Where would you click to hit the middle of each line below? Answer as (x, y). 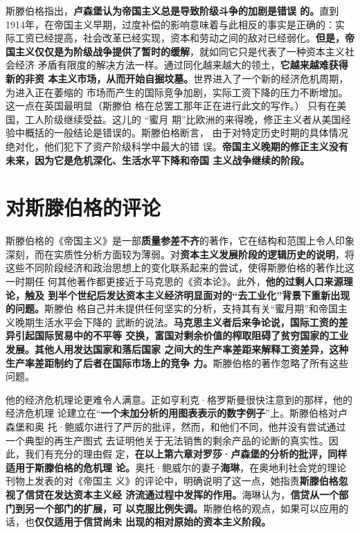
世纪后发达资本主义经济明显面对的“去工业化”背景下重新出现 (214, 295)
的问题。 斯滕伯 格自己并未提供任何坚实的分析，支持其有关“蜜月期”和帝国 (172, 308)
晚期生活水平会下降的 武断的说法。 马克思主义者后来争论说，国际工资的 (177, 322)
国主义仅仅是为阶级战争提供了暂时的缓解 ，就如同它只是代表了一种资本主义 (175, 51)
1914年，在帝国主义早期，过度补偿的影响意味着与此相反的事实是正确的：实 (175, 24)
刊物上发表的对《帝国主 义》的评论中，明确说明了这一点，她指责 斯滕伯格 (172, 481)
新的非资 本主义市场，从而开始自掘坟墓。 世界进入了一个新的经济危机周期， (177, 78)
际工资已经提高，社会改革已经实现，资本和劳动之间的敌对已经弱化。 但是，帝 (180, 38)
